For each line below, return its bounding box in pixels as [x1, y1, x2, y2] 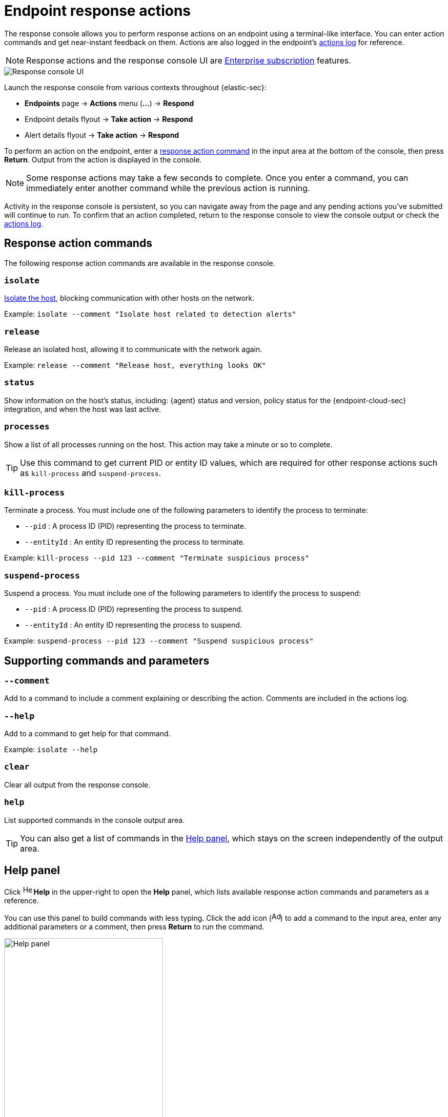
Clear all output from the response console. [4, 780, 151, 789]
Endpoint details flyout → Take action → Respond [25, 114, 193, 123]
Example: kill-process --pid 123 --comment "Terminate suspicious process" [4, 553, 310, 563]
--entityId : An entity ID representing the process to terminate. [25, 537, 245, 547]
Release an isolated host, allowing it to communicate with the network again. [4, 345, 262, 354]
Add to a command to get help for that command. [4, 729, 171, 738]
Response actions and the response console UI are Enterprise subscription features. [26, 55, 351, 66]
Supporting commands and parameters [4, 654, 210, 667]
